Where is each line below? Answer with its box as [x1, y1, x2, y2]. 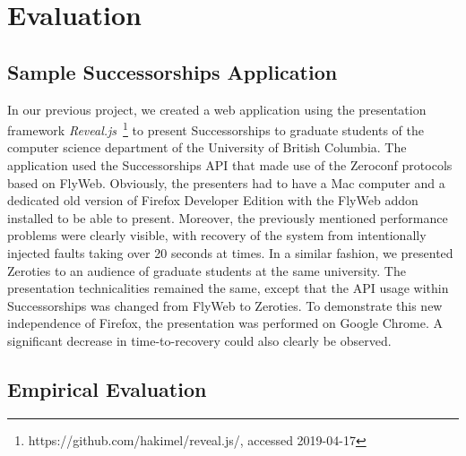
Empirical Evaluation [7, 374, 207, 402]
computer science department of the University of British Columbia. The [7, 138, 407, 157]
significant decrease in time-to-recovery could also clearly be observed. [7, 331, 392, 349]
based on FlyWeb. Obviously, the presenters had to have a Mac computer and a [7, 173, 445, 192]
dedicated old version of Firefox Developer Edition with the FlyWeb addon [7, 191, 419, 210]
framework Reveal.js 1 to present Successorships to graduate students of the [7, 118, 424, 139]
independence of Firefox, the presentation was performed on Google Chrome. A [7, 314, 443, 332]
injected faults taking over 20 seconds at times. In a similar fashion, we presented [7, 243, 453, 262]
